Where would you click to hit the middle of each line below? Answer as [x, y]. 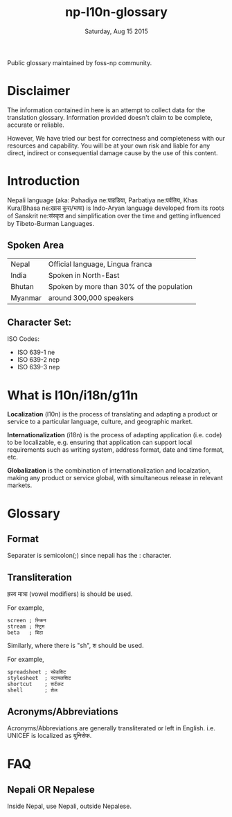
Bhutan [23, 286]
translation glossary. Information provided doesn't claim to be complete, [110, 117]
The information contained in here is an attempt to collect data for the [106, 110]
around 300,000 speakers [91, 297]
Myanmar [26, 297]
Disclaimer [39, 91]
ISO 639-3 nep [38, 367]
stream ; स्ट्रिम [26, 627]
